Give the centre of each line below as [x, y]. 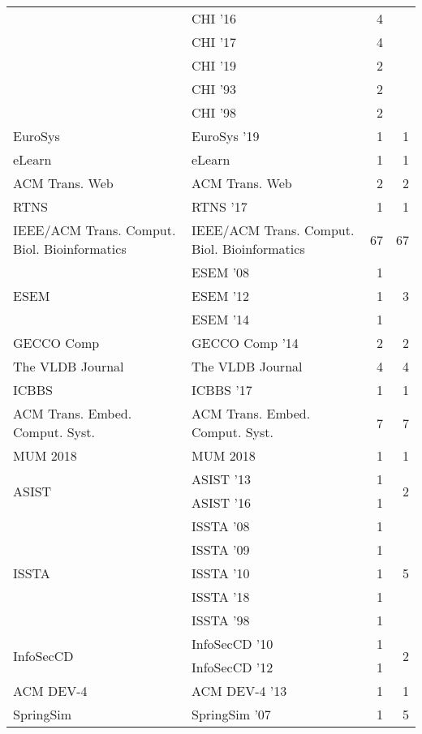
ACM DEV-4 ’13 [239, 691]
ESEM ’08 [220, 272]
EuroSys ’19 [225, 136]
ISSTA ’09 [220, 549]
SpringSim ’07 [231, 714]
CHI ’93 [214, 89]
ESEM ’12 [220, 296]
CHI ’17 [214, 42]
